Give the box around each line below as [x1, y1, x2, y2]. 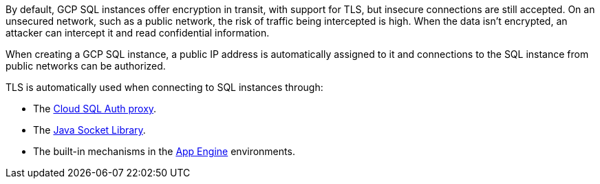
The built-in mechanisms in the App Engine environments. [33, 145, 295, 157]
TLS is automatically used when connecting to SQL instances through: [6, 81, 323, 93]
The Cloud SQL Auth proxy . [33, 103, 157, 114]
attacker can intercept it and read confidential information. [6, 27, 270, 39]
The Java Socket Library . [33, 124, 146, 136]
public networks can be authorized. [6, 60, 166, 72]
